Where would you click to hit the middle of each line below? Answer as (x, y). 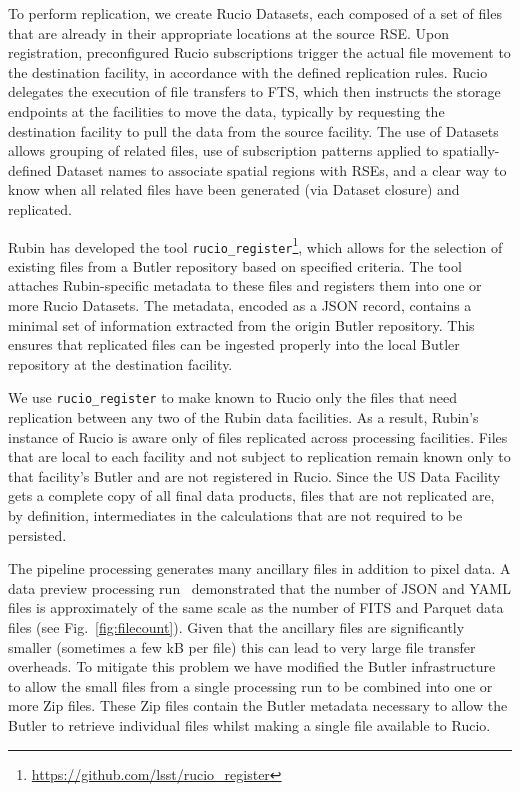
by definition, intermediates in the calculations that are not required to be (235, 515)
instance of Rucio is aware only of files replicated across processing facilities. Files (258, 436)
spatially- (471, 150)
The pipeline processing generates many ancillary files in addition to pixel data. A (259, 568)
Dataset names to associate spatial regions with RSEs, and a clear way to (281, 169)
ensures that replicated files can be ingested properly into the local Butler (234, 344)
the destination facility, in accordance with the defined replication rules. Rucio (248, 71)
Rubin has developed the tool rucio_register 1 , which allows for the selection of (255, 245)
